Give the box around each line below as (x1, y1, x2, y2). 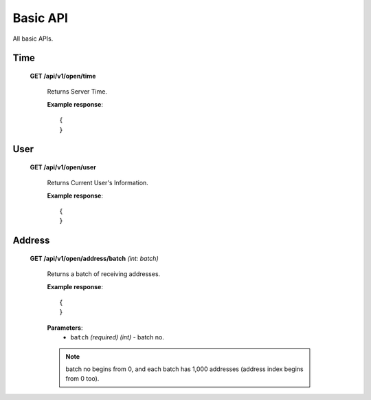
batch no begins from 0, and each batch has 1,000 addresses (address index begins (65, 365, 304, 373)
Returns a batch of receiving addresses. (47, 270, 161, 278)
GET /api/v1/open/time (30, 72, 96, 80)
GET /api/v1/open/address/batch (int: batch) (30, 254, 159, 262)
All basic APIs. (12, 34, 54, 43)
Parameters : (47, 324, 83, 332)
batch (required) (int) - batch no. (70, 333, 165, 341)
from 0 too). (65, 375, 100, 383)
